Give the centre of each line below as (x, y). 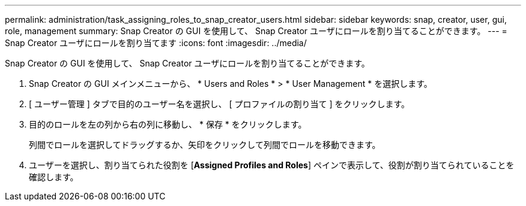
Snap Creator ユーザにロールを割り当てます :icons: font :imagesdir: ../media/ (156, 43)
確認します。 (54, 177)
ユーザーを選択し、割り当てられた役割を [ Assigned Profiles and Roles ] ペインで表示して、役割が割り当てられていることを (272, 165)
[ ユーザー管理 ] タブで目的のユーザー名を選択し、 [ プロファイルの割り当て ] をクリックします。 (219, 104)
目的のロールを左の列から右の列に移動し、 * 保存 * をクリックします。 (168, 124)
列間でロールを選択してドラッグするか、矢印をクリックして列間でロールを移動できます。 (205, 145)
